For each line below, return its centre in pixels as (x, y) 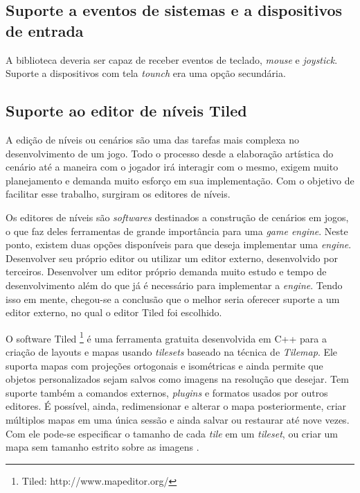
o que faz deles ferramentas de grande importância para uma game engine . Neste (177, 231)
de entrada (45, 30)
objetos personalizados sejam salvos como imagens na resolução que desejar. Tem (177, 379)
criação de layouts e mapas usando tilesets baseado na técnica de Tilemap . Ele (172, 351)
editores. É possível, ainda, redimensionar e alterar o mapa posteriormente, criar (176, 406)
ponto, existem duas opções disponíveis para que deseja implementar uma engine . (179, 244)
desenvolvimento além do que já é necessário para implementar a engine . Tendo (174, 285)
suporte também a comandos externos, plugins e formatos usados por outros (167, 392)
